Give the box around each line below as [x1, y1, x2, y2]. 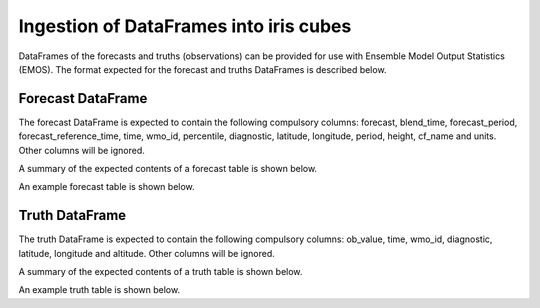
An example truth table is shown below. [18, 284, 180, 296]
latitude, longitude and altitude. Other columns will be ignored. [18, 247, 275, 259]
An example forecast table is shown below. [18, 181, 195, 193]
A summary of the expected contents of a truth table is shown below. [18, 266, 303, 278]
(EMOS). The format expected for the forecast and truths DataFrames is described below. [18, 63, 387, 75]
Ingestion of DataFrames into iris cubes [18, 15, 352, 37]
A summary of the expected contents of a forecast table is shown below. [18, 163, 318, 175]
